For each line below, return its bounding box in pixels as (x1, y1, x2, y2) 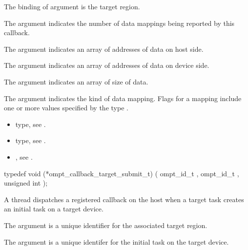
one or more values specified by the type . (4, 103, 128, 113)
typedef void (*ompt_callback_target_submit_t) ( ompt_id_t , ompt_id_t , (4, 168, 239, 178)
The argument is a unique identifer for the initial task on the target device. (4, 236, 229, 247)
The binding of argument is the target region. (4, 1, 140, 11)
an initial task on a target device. (4, 204, 103, 214)
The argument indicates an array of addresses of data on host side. (4, 43, 204, 54)
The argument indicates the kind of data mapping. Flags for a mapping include (4, 93, 242, 103)
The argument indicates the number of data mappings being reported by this (4, 18, 235, 28)
